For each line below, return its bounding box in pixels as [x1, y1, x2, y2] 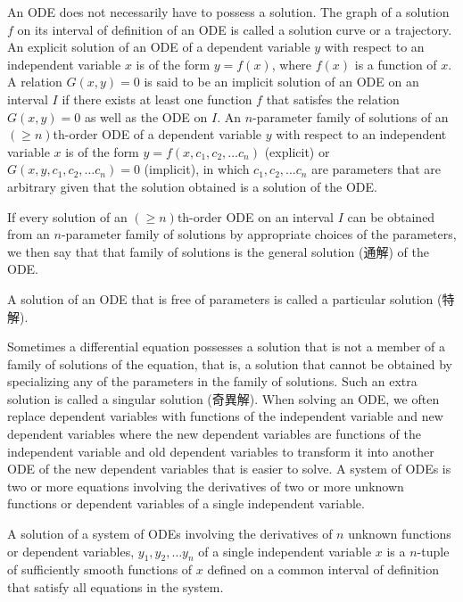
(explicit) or [264, 142, 330, 161]
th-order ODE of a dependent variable [53, 125, 262, 144]
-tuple [417, 541, 450, 560]
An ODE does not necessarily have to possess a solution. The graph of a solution [7, 3, 450, 21]
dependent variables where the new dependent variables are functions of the [7, 425, 421, 443]
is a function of [354, 54, 437, 73]
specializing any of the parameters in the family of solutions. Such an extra [7, 372, 418, 391]
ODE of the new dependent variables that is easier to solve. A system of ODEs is [7, 459, 451, 478]
